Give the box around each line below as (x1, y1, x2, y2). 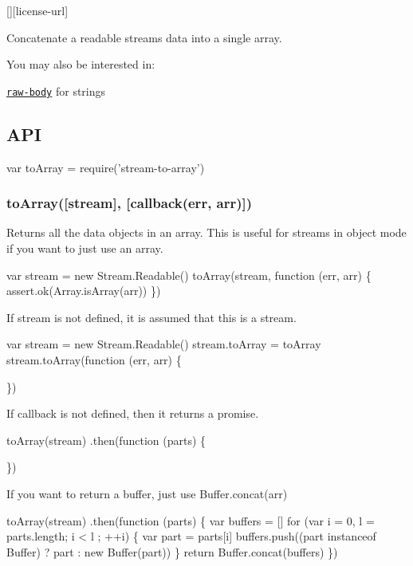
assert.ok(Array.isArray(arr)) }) (6, 282, 161, 299)
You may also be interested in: (6, 56, 155, 73)
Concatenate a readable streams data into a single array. (6, 29, 282, 45)
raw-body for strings (6, 82, 106, 99)
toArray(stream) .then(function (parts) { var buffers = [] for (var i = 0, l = (6, 512, 375, 529)
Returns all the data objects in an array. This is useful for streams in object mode (6, 224, 407, 241)
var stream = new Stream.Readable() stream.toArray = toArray (6, 336, 321, 352)
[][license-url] (6, 2, 69, 18)
